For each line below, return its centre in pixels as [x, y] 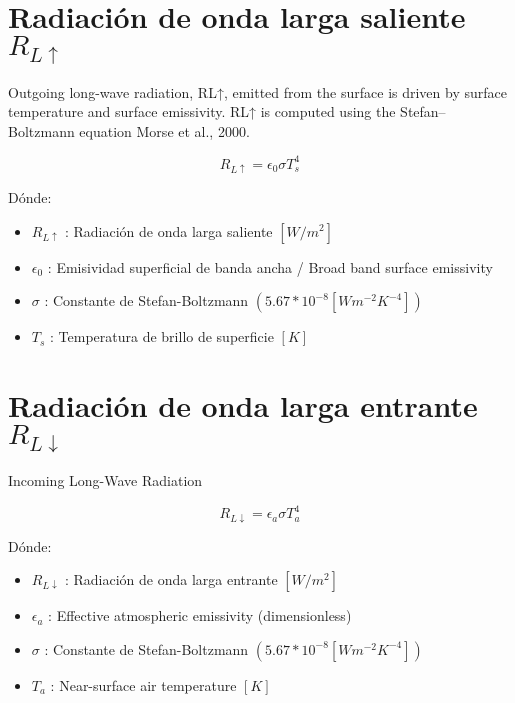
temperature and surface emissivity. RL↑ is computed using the [202, 111]
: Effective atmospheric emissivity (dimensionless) [200, 615]
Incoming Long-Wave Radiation [105, 480]
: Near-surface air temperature [143, 684]
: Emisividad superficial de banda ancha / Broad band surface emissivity [270, 266]
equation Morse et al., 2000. [164, 130]
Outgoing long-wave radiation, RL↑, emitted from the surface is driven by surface [257, 91]
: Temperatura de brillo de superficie [162, 336]
